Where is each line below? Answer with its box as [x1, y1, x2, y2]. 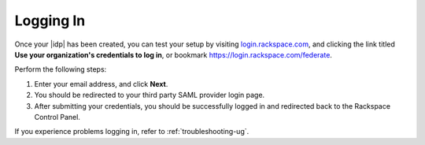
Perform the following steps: [14, 65, 107, 74]
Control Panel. [34, 112, 80, 121]
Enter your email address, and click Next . [34, 79, 168, 88]
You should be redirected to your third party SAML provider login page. [34, 91, 265, 100]
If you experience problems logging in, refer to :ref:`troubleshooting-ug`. [14, 127, 249, 136]
